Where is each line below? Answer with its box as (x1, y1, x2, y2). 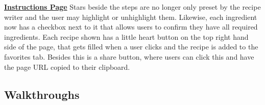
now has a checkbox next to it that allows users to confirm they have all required (4, 21, 258, 32)
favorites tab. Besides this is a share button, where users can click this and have (4, 51, 254, 62)
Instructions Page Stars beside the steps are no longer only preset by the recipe (4, 2, 261, 12)
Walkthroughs (4, 86, 80, 102)
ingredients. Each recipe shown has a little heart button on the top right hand (4, 31, 249, 42)
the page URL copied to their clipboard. (4, 61, 130, 72)
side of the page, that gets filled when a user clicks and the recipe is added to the (4, 41, 258, 52)
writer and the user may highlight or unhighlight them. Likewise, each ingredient (4, 11, 257, 22)
